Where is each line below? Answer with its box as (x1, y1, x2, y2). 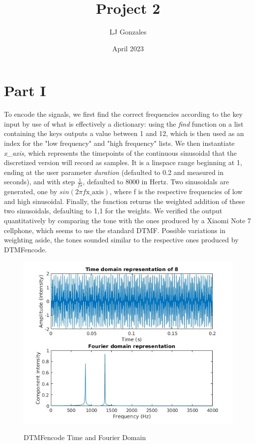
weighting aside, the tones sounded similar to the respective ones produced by (4, 235, 239, 245)
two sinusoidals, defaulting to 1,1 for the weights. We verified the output (4, 205, 223, 216)
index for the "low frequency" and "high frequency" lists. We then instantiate (4, 138, 235, 148)
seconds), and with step (4, 176, 75, 187)
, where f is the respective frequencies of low (109, 186, 243, 197)
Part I (4, 80, 46, 101)
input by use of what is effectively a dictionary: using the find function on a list (4, 118, 244, 129)
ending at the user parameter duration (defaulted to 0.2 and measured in (4, 167, 224, 177)
